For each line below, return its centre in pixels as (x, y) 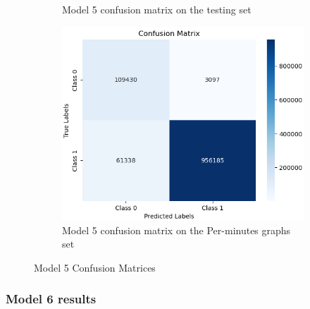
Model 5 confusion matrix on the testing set (157, 9)
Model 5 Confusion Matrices (95, 267)
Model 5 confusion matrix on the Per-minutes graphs (176, 230)
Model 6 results (51, 299)
